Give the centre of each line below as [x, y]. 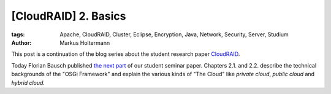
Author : [21, 42]
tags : [18, 34]
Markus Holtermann [85, 42]
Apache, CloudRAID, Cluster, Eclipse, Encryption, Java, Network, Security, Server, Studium [174, 34]
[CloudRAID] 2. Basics [69, 16]
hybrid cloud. [28, 82]
